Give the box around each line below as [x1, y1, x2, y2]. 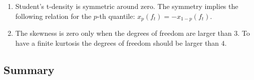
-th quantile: [97, 10, 135, 21]
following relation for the [15, 10, 92, 21]
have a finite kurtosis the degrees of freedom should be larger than [15, 37, 219, 48]
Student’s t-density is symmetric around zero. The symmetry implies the [15, 1, 238, 11]
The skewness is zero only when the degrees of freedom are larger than [15, 28, 232, 38]
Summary [4, 62, 55, 77]
